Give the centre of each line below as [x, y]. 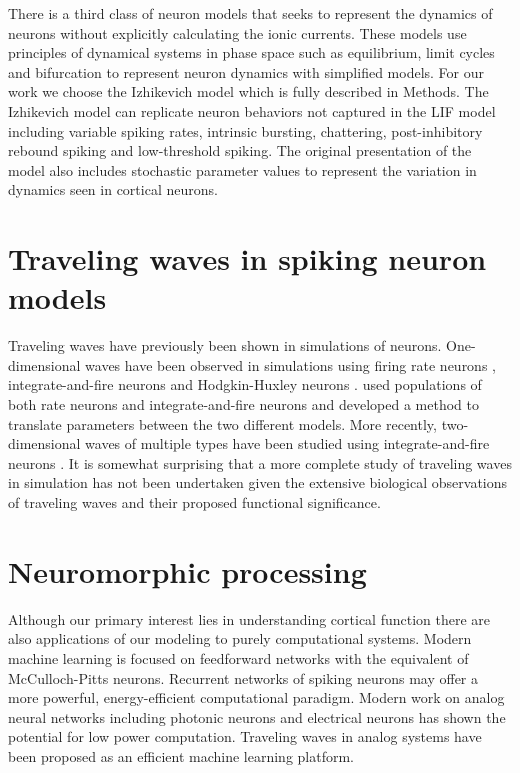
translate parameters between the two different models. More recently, [222, 423]
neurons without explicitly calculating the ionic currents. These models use [237, 32]
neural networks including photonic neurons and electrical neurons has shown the [257, 716]
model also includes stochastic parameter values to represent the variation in [242, 169]
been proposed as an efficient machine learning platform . [181, 755]
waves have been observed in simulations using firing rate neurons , [290, 364]
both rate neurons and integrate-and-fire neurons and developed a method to [243, 404]
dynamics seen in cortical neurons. [113, 189]
